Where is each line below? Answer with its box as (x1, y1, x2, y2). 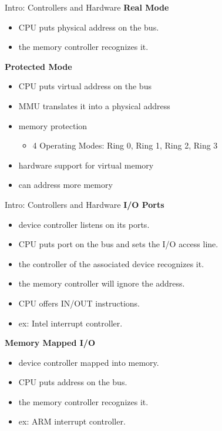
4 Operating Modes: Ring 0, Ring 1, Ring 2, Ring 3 (32, 139, 218, 151)
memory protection (18, 119, 88, 132)
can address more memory (18, 179, 113, 191)
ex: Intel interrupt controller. (18, 316, 123, 329)
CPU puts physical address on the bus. (18, 21, 159, 33)
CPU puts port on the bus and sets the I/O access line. (18, 238, 218, 250)
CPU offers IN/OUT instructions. (18, 297, 140, 309)
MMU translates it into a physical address (18, 99, 170, 112)
